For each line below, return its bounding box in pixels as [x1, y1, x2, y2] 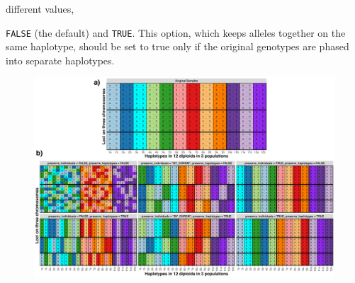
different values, [6, 1, 74, 16]
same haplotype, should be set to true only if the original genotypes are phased [6, 39, 349, 54]
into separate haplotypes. [6, 52, 115, 67]
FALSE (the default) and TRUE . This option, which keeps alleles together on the [6, 25, 346, 40]
